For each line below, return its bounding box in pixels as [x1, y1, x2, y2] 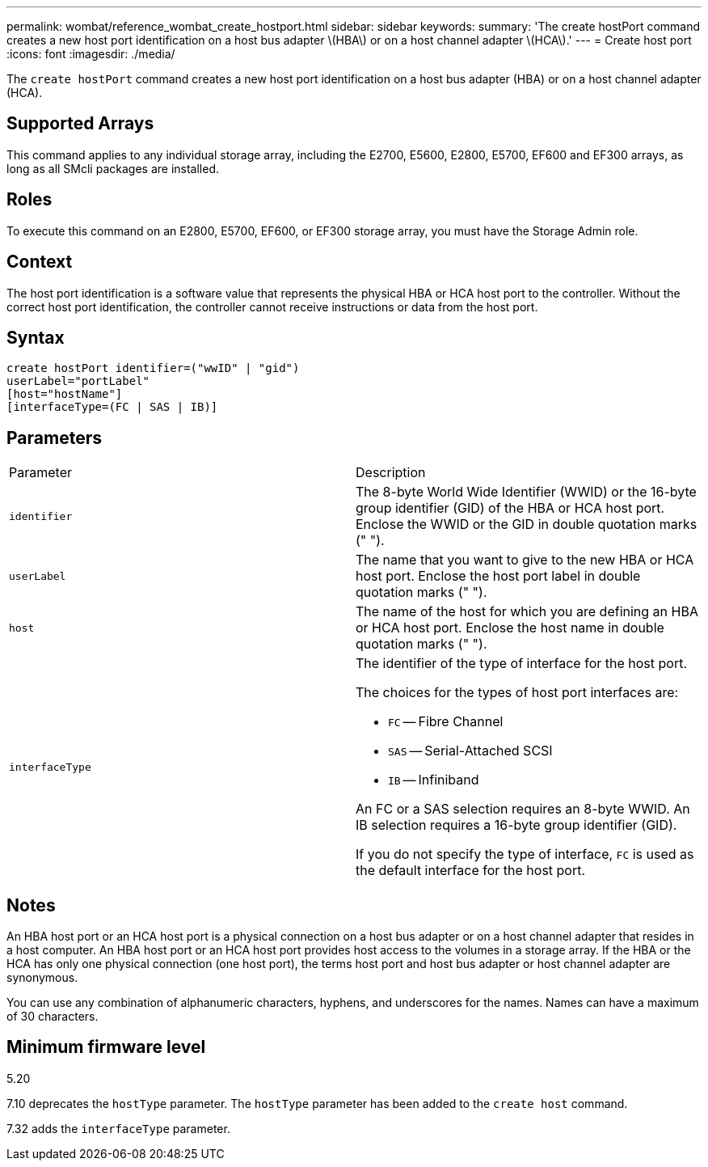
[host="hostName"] [6, 387, 123, 401]
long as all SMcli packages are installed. [6, 161, 219, 175]
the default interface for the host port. [356, 862, 586, 879]
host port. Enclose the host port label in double [356, 568, 641, 585]
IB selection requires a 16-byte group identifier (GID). [356, 817, 677, 834]
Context [6, 252, 73, 273]
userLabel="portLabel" [6, 374, 150, 388]
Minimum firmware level [6, 1037, 206, 1058]
